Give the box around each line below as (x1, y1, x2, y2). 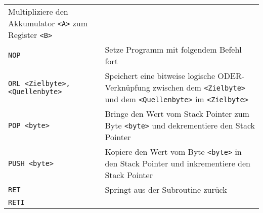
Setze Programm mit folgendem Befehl (105, 44, 242, 55)
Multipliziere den (8, 6, 68, 17)
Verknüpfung (105, 81, 150, 93)
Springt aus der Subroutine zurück (105, 184, 227, 195)
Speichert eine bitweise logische (105, 70, 215, 81)
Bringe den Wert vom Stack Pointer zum (105, 108, 249, 119)
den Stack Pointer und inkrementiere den (105, 157, 250, 169)
